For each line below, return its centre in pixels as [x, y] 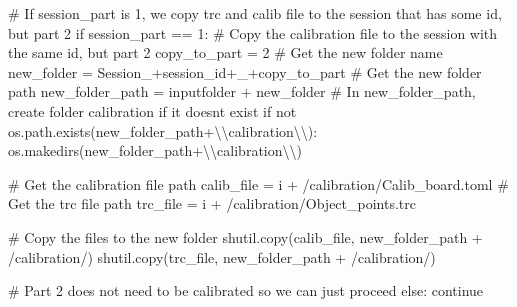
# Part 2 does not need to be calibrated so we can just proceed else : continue [246, 290]
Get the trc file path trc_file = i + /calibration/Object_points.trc [212, 203]
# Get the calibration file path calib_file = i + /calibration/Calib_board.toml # [258, 183]
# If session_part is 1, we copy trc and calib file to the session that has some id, [255, 13]
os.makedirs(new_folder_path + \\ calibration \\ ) [155, 150]
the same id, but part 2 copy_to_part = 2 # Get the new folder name [225, 52]
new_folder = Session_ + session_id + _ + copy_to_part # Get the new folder [245, 71]
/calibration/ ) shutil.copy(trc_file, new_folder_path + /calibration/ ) [222, 256]
